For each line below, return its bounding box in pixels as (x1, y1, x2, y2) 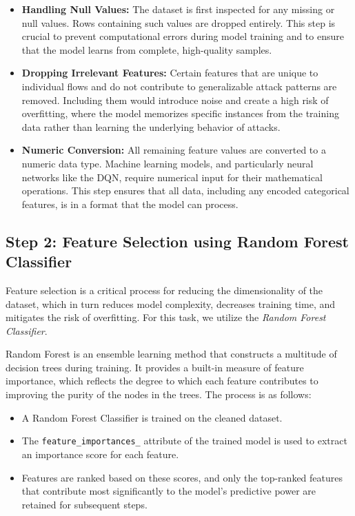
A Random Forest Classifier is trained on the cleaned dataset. (21, 410, 283, 424)
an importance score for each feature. (21, 446, 179, 461)
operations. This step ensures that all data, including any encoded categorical (21, 183, 349, 198)
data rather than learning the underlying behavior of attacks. (21, 119, 281, 134)
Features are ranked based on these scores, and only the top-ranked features (21, 470, 343, 484)
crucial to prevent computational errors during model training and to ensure (21, 29, 344, 43)
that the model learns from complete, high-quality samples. (21, 42, 272, 56)
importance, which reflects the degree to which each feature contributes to (6, 373, 318, 388)
